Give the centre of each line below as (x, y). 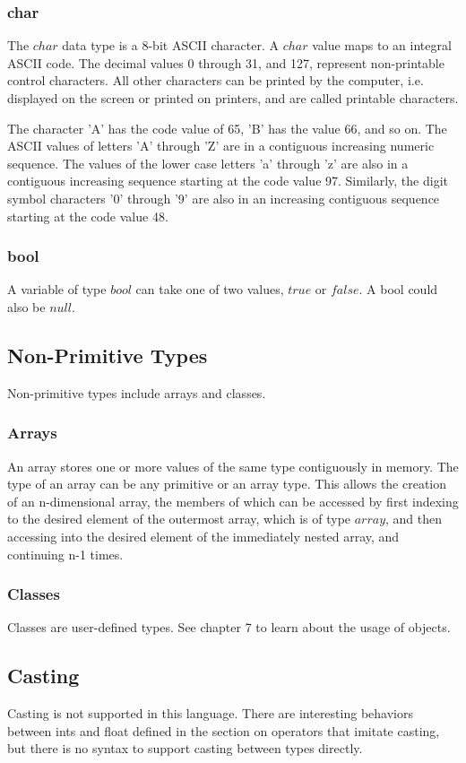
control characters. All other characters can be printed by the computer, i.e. (216, 80)
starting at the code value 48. (88, 216)
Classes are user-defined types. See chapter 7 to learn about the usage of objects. (229, 627)
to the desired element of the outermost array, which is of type (179, 519)
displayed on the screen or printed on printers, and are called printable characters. (233, 98)
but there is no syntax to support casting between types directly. (185, 748)
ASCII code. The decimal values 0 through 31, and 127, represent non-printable (226, 62)
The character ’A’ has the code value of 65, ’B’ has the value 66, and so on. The (227, 128)
